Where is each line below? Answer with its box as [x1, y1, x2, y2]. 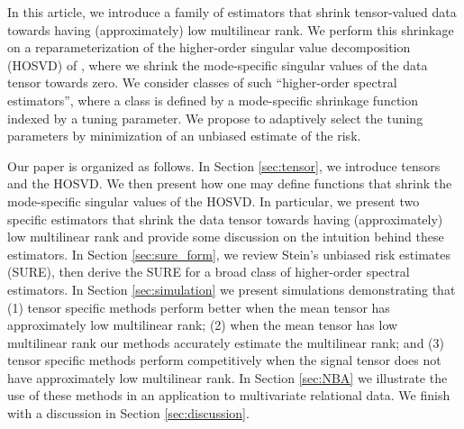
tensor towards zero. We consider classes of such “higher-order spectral [7, 73, 397, 92]
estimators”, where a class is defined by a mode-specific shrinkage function [7, 90, 419, 109]
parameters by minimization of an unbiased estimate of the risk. [7, 126, 361, 145]
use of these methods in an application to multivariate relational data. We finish [7, 386, 450, 405]
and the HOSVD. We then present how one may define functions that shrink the [7, 174, 452, 193]
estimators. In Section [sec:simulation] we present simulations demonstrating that [7, 279, 456, 298]
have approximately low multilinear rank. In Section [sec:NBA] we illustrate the [7, 368, 448, 387]
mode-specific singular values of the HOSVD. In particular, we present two [7, 191, 420, 210]
